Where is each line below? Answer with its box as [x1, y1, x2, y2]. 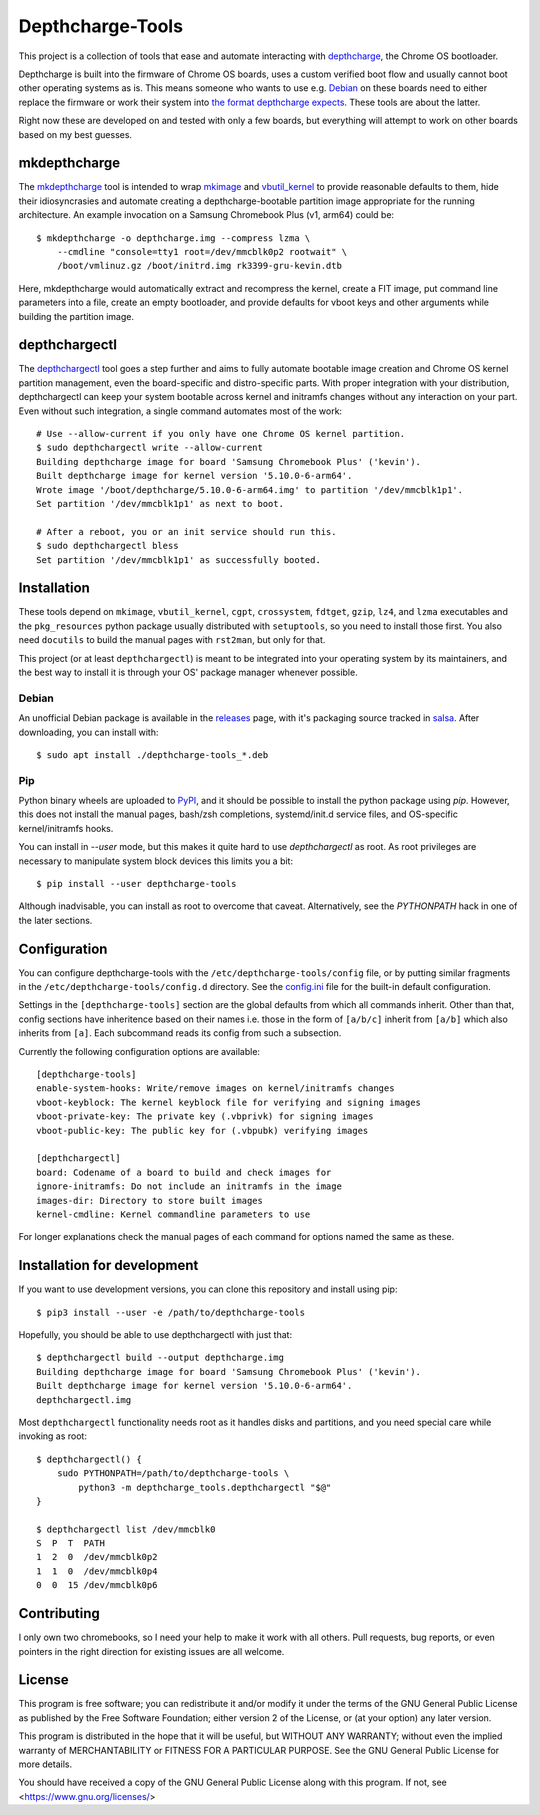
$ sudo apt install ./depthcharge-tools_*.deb [36, 749, 269, 760]
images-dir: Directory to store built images [36, 1195, 264, 1206]
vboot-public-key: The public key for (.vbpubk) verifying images [36, 1125, 369, 1136]
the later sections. [18, 914, 93, 926]
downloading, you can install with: [18, 726, 159, 738]
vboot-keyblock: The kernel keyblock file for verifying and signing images [36, 1096, 422, 1108]
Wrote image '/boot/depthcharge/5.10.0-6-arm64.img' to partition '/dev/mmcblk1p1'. [36, 484, 464, 495]
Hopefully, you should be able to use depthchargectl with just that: [18, 1329, 293, 1341]
